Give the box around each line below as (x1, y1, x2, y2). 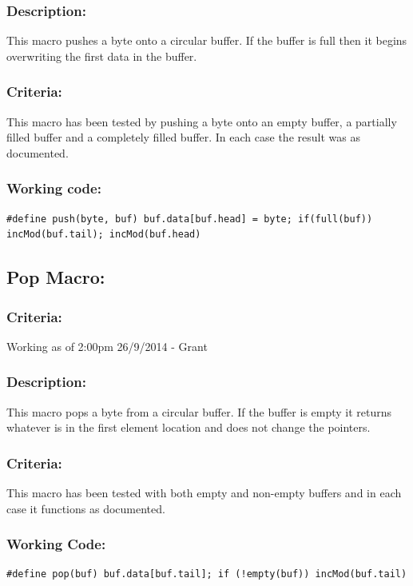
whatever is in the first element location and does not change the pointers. (6, 419, 371, 436)
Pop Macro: (6, 265, 105, 289)
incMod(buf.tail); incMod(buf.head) (6, 229, 201, 241)
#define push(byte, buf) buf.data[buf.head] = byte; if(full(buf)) (6, 213, 373, 225)
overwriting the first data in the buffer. (6, 47, 197, 64)
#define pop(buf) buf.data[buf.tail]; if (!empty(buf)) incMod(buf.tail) (6, 568, 407, 580)
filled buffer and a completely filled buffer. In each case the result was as (6, 129, 360, 146)
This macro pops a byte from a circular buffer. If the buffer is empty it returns (6, 403, 392, 420)
